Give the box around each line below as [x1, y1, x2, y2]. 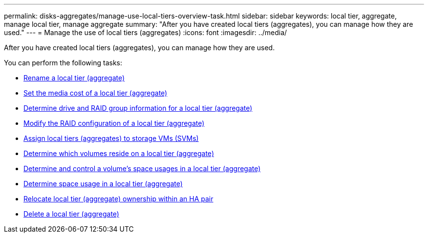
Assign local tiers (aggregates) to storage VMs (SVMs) [23, 134, 199, 142]
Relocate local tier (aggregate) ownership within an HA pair [23, 195, 214, 203]
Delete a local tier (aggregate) [23, 210, 119, 218]
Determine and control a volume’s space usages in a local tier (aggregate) [23, 164, 261, 173]
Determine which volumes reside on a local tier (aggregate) [23, 149, 214, 158]
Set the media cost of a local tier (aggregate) [23, 89, 168, 97]
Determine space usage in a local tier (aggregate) [23, 179, 183, 188]
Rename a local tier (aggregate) [23, 74, 125, 82]
